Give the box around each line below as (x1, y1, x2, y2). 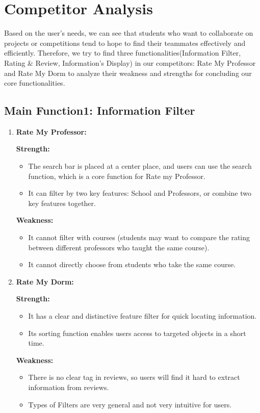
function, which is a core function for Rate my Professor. (28, 170, 205, 181)
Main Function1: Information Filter (4, 102, 195, 118)
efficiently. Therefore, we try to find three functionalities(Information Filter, (4, 47, 241, 58)
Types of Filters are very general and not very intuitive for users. (28, 399, 232, 409)
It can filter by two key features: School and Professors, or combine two (28, 188, 251, 198)
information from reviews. (28, 381, 109, 392)
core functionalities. (4, 78, 65, 88)
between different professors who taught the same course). (28, 242, 210, 252)
